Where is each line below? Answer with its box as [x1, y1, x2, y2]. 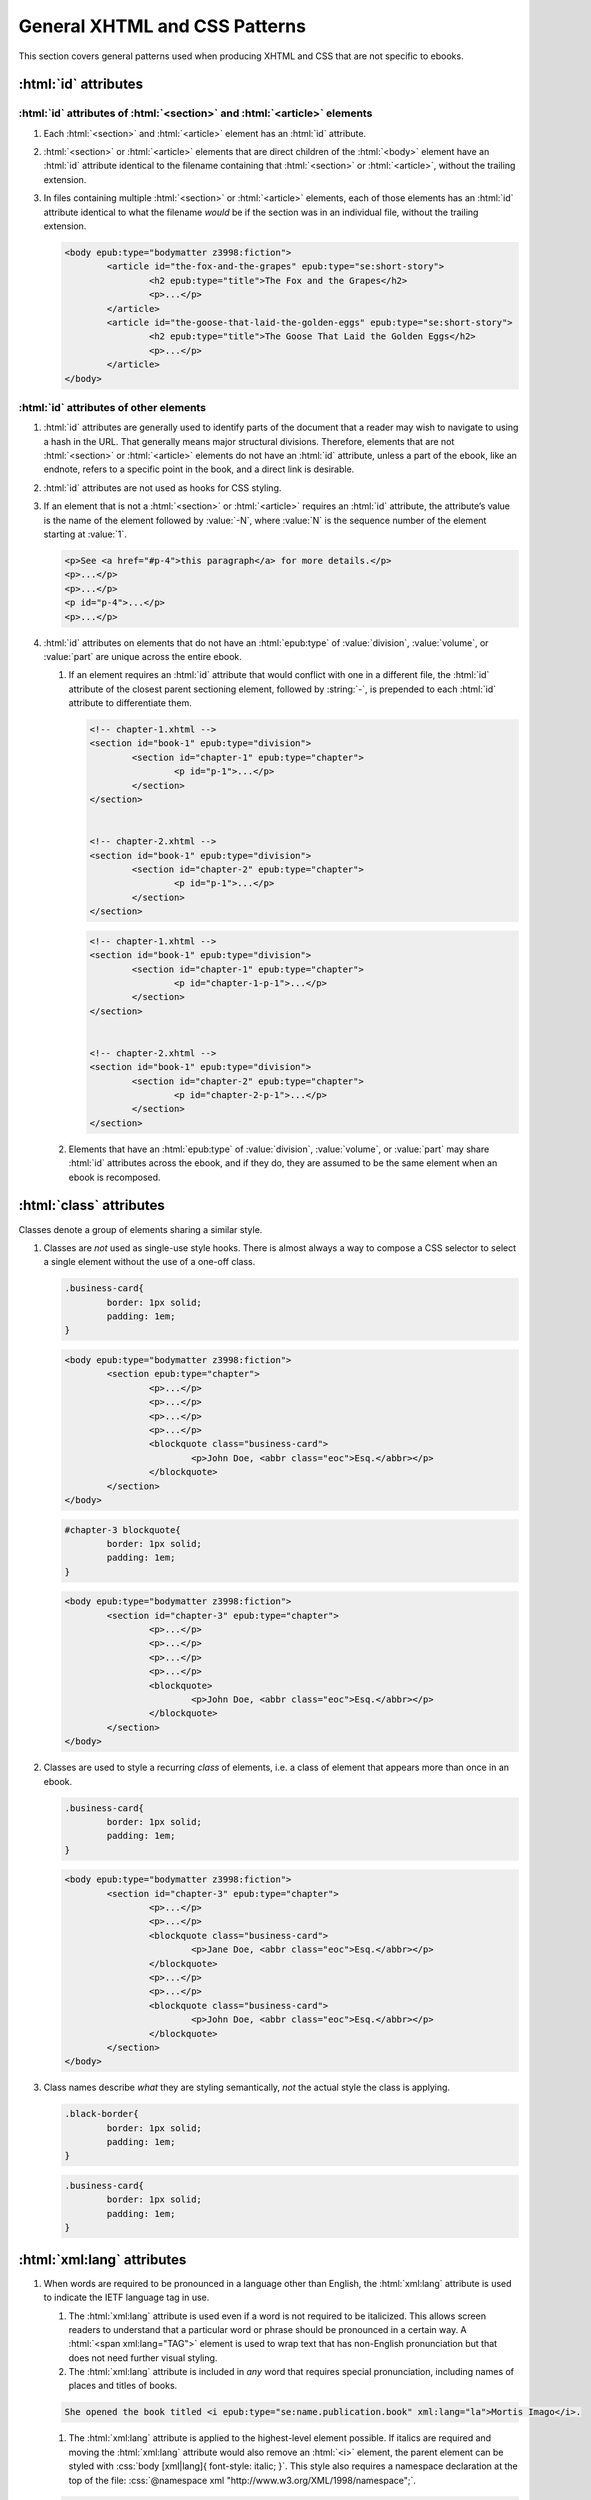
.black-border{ [64, 2108, 139, 2120]
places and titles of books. [68, 2380, 178, 2392]
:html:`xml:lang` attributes [18, 2251, 187, 2268]
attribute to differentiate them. [68, 697, 192, 709]
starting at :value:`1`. [43, 528, 127, 540]
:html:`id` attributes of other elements [18, 400, 207, 414]
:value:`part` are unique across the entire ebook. [43, 650, 242, 662]
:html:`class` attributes [18, 1197, 165, 1214]
